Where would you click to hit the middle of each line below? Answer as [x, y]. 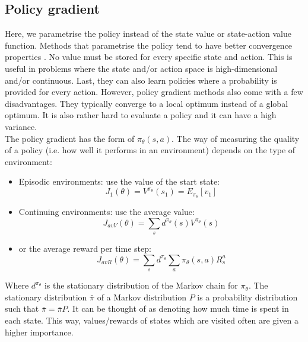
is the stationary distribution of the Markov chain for [141, 285]
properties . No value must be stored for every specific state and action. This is [149, 57]
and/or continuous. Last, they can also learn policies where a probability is [141, 80]
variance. [21, 126]
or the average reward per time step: [85, 248]
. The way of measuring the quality [236, 138]
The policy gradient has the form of [70, 138]
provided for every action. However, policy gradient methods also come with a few [154, 92]
